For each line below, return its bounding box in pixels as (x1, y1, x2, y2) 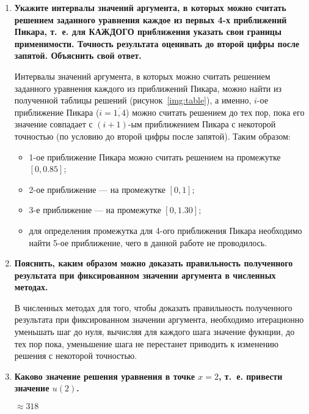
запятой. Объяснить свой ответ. (14, 49, 142, 62)
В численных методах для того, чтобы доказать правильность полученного (14, 301, 293, 314)
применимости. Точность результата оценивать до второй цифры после (14, 37, 299, 50)
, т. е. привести (219, 369, 283, 382)
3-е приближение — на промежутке (29, 203, 161, 216)
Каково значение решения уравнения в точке (14, 369, 195, 382)
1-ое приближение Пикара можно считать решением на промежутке (29, 150, 281, 163)
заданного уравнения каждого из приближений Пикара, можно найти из (14, 81, 282, 94)
